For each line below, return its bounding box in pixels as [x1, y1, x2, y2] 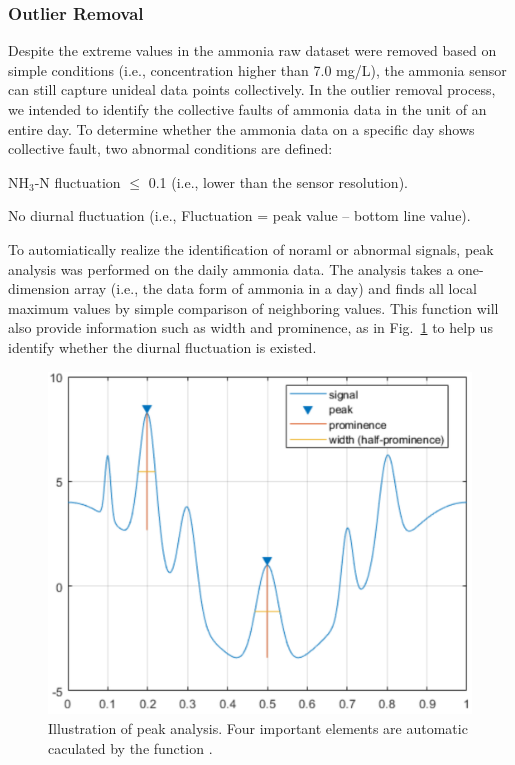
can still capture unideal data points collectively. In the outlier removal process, [8, 79, 496, 100]
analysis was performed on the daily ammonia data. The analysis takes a [8, 258, 454, 279]
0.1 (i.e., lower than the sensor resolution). [148, 171, 408, 192]
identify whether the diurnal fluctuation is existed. [8, 336, 317, 357]
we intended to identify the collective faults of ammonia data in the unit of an [8, 99, 487, 119]
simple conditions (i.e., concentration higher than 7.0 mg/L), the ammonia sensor [8, 59, 507, 80]
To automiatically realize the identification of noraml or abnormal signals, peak [8, 238, 494, 259]
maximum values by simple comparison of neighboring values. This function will [8, 297, 499, 318]
